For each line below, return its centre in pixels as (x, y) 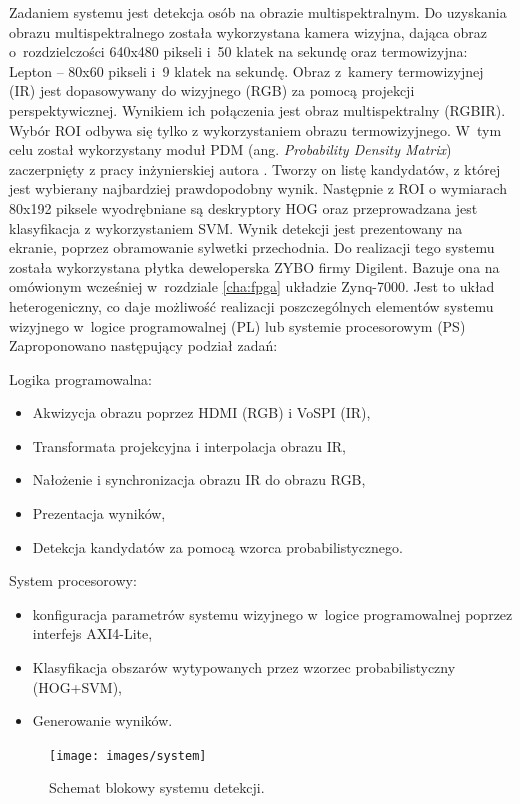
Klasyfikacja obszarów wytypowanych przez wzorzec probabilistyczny (244, 667)
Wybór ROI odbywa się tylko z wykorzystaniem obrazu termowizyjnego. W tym (255, 129)
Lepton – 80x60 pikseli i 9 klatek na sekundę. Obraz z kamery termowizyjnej (246, 70)
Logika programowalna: (81, 378)
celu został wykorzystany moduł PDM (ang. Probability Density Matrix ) (230, 149)
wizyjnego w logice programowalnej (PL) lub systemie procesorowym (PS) (237, 325)
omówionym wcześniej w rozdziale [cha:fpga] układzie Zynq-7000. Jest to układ (252, 286)
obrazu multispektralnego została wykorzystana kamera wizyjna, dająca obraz (248, 31)
